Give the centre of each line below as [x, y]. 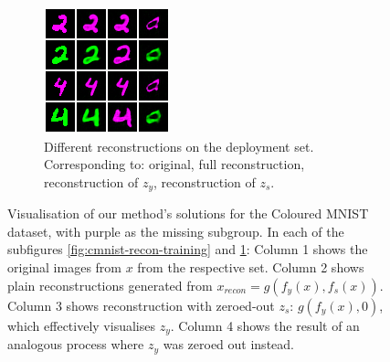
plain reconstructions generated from [110, 285]
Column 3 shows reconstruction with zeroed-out [141, 305]
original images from [64, 267]
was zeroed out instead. [228, 344]
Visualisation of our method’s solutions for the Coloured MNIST [188, 213]
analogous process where [76, 344]
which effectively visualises [81, 325]
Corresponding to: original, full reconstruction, [174, 164]
